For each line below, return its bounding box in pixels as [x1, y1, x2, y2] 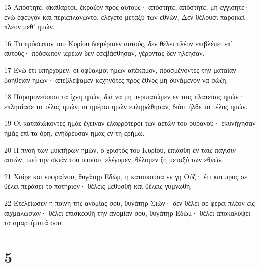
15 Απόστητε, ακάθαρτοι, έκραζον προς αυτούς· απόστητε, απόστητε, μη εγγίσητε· [4, 2, 250, 12]
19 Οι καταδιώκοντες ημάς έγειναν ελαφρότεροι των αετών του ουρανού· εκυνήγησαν [4, 118, 256, 128]
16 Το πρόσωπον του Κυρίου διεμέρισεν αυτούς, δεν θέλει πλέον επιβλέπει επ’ [4, 38, 233, 48]
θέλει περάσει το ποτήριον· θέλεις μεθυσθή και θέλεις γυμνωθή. [4, 181, 192, 191]
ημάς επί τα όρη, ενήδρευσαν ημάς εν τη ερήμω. [4, 127, 145, 138]
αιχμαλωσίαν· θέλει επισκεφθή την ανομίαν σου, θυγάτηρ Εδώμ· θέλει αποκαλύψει [4, 207, 250, 218]
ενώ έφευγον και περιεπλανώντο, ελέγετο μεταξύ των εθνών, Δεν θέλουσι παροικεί [4, 11, 245, 22]
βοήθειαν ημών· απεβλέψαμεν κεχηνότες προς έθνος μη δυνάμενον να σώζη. [4, 74, 228, 85]
